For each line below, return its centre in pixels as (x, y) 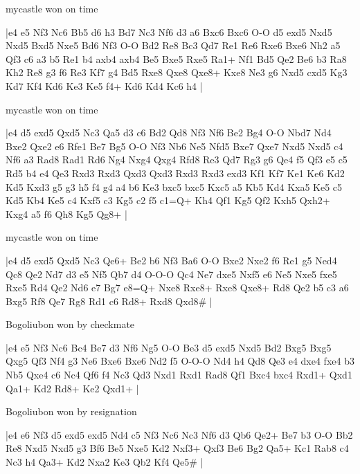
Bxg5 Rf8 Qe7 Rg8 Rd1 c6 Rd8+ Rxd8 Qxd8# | (109, 301)
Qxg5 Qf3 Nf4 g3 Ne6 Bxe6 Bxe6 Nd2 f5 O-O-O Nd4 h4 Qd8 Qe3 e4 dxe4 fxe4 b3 (180, 361)
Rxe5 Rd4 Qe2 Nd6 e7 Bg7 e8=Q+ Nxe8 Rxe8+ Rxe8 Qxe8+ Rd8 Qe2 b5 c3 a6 (177, 288)
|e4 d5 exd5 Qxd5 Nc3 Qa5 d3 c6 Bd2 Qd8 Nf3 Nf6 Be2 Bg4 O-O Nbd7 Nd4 (169, 133)
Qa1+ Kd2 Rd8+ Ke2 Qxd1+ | (72, 388)
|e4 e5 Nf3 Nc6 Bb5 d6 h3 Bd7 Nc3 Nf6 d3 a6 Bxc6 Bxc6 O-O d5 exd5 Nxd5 (169, 31)
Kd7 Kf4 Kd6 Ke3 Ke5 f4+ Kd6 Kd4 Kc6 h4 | (104, 85)
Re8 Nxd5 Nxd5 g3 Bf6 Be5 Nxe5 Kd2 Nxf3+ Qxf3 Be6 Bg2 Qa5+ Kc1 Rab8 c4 (177, 448)
